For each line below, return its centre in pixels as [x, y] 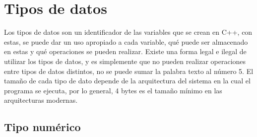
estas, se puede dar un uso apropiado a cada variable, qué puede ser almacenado [126, 41]
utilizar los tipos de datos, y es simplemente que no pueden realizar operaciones [125, 61]
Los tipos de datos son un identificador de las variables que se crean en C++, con [128, 32]
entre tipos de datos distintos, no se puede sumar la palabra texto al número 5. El [129, 71]
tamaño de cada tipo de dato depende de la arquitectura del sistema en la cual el [127, 81]
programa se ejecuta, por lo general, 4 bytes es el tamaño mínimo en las [113, 90]
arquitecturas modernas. [41, 100]
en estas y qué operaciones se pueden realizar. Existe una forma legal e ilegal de [125, 51]
